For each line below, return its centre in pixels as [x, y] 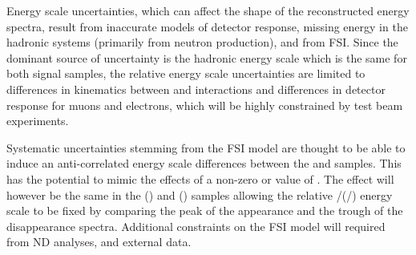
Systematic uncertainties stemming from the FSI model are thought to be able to [206, 147]
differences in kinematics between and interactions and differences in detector [196, 89]
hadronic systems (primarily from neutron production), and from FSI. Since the [202, 42]
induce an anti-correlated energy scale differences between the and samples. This [204, 163]
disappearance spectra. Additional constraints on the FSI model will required [196, 226]
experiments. [38, 121]
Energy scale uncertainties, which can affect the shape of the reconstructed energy [208, 10]
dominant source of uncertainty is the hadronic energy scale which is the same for [207, 57]
